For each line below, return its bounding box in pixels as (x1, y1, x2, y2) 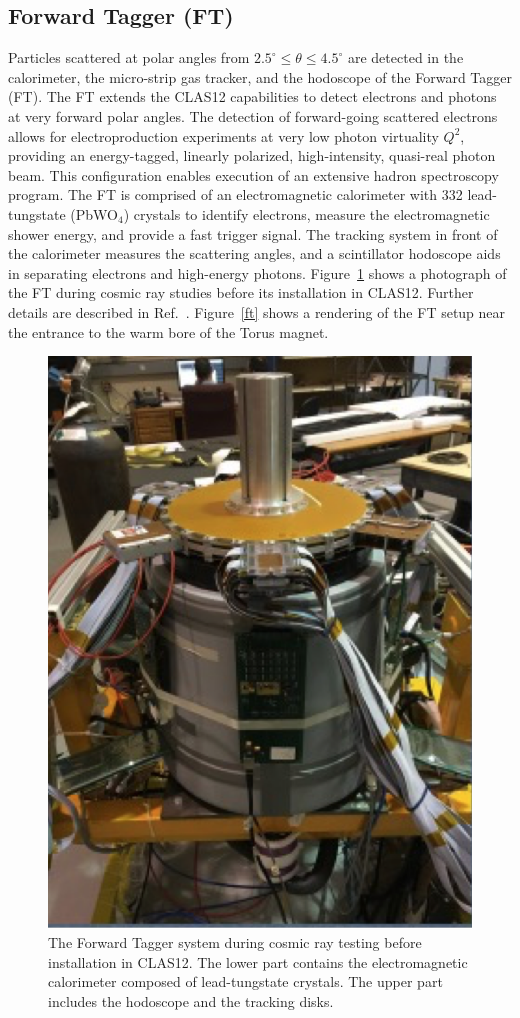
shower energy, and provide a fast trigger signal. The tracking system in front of (8, 223, 498, 244)
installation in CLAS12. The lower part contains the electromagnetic (48, 951, 468, 972)
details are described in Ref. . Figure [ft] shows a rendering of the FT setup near (8, 301, 506, 322)
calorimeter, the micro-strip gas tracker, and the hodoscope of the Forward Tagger (8, 66, 512, 87)
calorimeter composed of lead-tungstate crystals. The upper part (48, 971, 443, 992)
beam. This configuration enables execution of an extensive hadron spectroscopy (8, 164, 499, 185)
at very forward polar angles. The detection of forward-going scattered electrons (8, 105, 498, 126)
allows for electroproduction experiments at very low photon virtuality (8, 125, 439, 146)
